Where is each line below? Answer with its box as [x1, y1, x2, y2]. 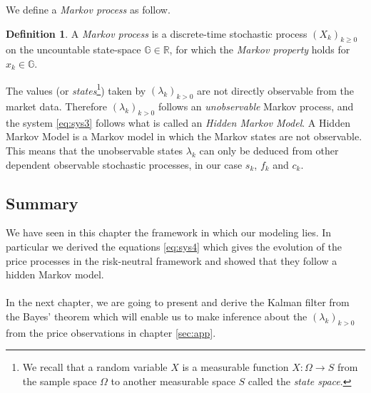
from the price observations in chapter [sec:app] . [6, 325, 216, 340]
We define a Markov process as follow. [6, 2, 171, 16]
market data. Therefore [6, 99, 108, 114]
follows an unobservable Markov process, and [158, 99, 354, 114]
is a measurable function [182, 360, 289, 374]
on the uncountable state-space [6, 42, 141, 57]
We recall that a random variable [22, 360, 168, 374]
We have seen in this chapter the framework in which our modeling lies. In [6, 225, 332, 240]
